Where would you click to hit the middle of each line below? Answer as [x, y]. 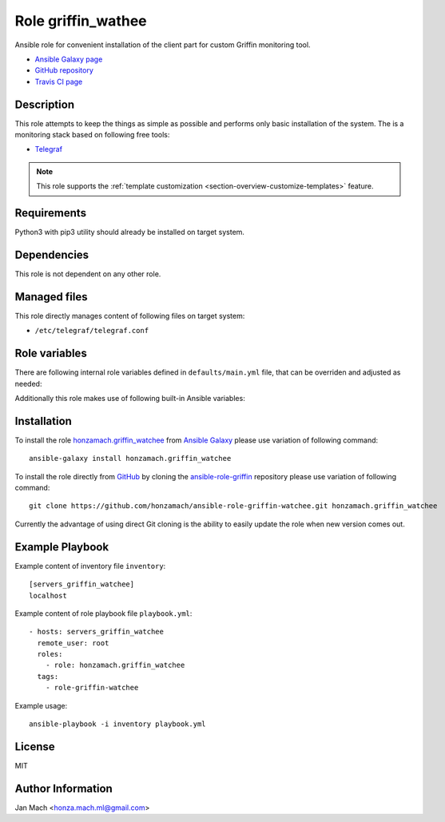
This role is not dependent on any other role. [88, 274]
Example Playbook [62, 547]
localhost [48, 596]
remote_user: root [73, 643]
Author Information [64, 788]
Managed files [51, 297]
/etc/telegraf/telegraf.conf [92, 331]
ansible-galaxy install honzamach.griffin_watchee [130, 459]
